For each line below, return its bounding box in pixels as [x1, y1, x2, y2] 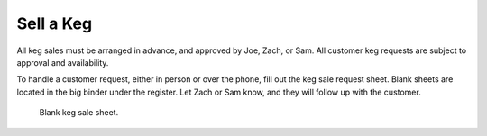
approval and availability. [16, 57, 109, 68]
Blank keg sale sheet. [39, 107, 119, 118]
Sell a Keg [16, 14, 93, 33]
